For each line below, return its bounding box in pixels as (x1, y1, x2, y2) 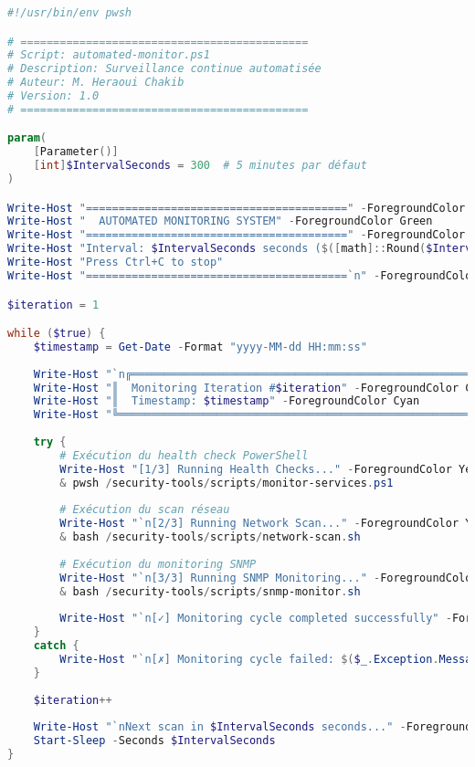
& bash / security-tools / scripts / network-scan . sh (59, 531, 361, 544)
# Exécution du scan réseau (59, 503, 230, 517)
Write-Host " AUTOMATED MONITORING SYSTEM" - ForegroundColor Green (7, 215, 433, 228)
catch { (33, 639, 79, 653)
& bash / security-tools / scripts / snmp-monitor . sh (59, 584, 361, 598)
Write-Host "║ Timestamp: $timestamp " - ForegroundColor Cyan (33, 394, 420, 408)
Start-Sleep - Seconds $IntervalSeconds (33, 734, 276, 748)
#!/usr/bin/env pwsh (7, 6, 132, 19)
